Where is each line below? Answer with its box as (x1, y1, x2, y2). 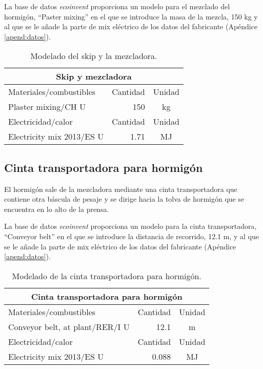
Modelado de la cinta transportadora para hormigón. (12, 269, 201, 282)
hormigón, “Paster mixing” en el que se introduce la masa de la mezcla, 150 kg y (4, 11, 258, 22)
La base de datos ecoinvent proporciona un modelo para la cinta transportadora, (4, 221, 257, 231)
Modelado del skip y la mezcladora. (30, 50, 157, 62)
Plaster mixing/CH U (8, 101, 86, 113)
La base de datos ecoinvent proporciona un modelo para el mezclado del (4, 1, 230, 11)
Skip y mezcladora (56, 70, 132, 83)
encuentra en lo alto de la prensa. (4, 203, 109, 214)
